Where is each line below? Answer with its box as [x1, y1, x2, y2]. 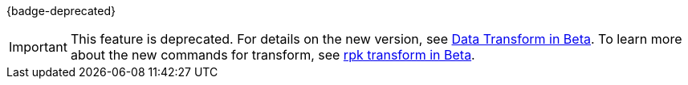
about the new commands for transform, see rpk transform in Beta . [70, 47, 475, 63]
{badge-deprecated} [6, 4, 116, 17]
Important [9, 39, 67, 55]
